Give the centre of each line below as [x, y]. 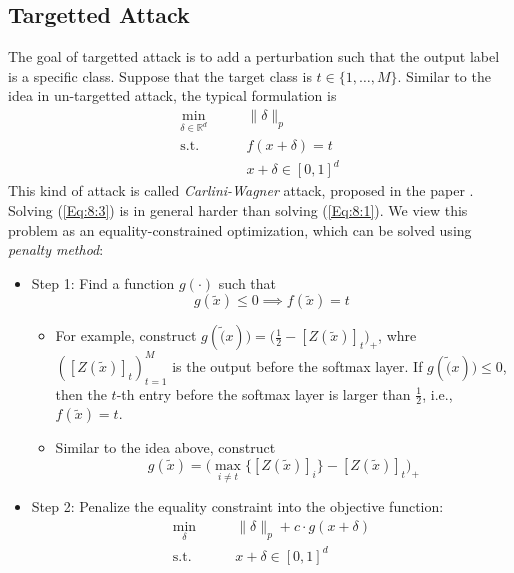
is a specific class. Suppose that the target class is [160, 75]
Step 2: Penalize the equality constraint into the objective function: [237, 506]
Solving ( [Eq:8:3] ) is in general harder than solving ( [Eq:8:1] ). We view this [238, 209]
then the [81, 393]
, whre [397, 335]
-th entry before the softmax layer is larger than [263, 393]
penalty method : [56, 249]
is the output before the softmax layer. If [297, 365]
